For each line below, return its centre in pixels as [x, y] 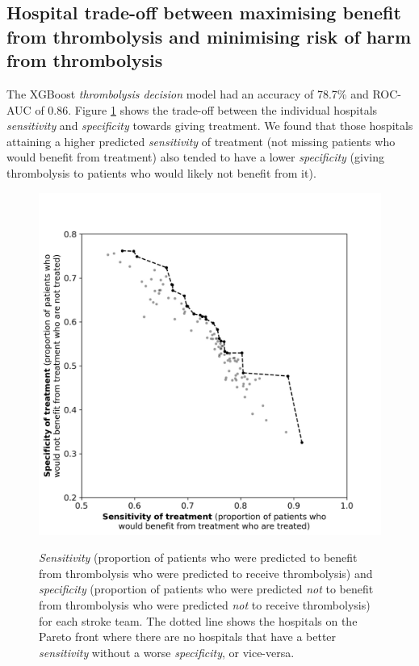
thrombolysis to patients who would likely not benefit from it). [161, 172]
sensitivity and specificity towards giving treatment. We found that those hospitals [210, 126]
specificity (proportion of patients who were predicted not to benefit [206, 589]
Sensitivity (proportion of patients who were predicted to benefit [198, 557]
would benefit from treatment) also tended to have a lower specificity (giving [196, 157]
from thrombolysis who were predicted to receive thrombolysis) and [206, 573]
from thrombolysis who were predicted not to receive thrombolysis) [205, 604]
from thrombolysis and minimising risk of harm [209, 36]
